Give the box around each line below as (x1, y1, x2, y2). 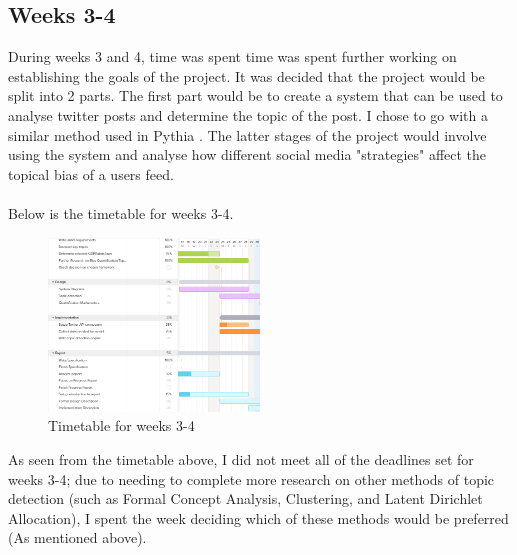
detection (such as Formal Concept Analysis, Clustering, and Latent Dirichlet (8, 488, 483, 509)
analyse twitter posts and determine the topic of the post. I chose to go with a (8, 104, 488, 125)
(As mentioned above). (8, 527, 147, 548)
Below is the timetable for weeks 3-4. (8, 202, 234, 223)
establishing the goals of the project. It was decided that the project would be (8, 65, 485, 86)
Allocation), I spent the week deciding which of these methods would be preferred (8, 507, 509, 528)
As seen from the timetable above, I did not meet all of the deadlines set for (8, 449, 474, 470)
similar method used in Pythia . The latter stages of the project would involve (8, 124, 487, 145)
